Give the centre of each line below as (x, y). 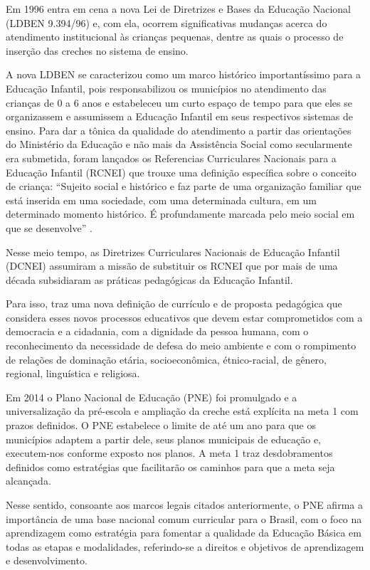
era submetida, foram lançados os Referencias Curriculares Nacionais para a (171, 158)
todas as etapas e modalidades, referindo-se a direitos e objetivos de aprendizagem (185, 546)
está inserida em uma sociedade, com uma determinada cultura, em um (162, 200)
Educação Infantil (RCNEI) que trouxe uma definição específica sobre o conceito (181, 172)
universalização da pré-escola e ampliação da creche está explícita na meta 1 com (182, 411)
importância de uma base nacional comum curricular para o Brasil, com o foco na (184, 518)
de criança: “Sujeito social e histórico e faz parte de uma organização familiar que (184, 186)
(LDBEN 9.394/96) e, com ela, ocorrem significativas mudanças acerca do (166, 22)
